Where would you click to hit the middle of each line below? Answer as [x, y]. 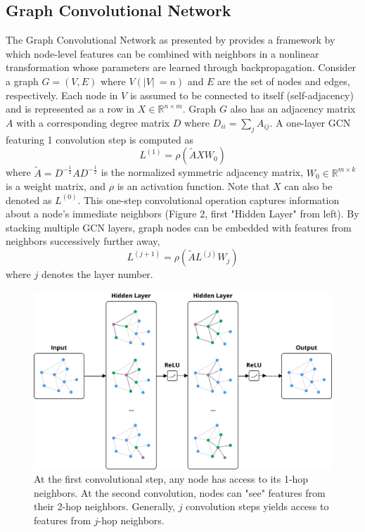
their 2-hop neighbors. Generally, [104, 506]
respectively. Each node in [62, 95]
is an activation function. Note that [193, 186]
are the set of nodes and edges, [284, 81]
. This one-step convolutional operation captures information [209, 199]
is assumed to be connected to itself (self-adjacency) [242, 95]
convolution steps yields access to [257, 506]
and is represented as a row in [70, 109]
